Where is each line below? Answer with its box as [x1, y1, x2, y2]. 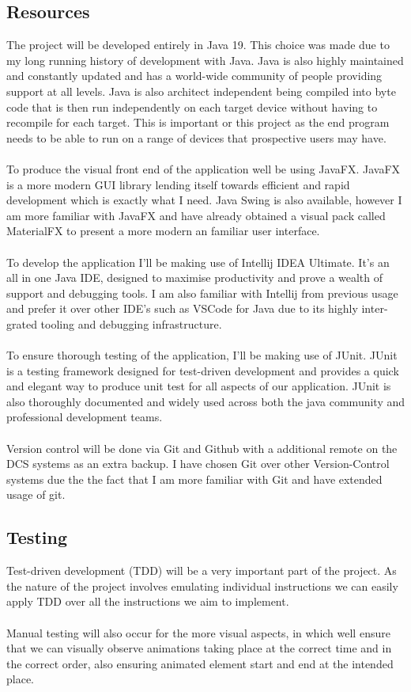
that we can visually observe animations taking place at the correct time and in [6, 640, 392, 656]
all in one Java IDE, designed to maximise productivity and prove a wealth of [6, 269, 383, 286]
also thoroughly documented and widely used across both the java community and [6, 393, 405, 409]
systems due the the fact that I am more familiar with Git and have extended [6, 470, 383, 487]
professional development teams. [6, 409, 163, 425]
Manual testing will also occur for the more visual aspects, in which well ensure [6, 624, 390, 641]
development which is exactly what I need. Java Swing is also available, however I [6, 192, 402, 208]
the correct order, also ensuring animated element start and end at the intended [6, 655, 394, 671]
